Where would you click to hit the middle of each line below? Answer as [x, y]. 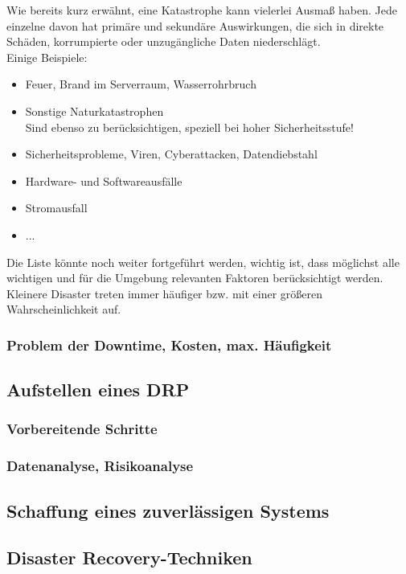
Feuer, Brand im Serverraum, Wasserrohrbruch [141, 84]
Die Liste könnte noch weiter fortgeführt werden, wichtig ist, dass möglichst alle [203, 262]
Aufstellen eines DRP [98, 389]
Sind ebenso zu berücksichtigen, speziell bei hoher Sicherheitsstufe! [189, 127]
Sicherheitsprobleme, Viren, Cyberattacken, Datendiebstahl [171, 154]
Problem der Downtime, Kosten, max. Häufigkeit [169, 344]
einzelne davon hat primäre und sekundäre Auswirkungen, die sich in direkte [195, 25]
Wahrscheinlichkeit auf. [64, 309]
